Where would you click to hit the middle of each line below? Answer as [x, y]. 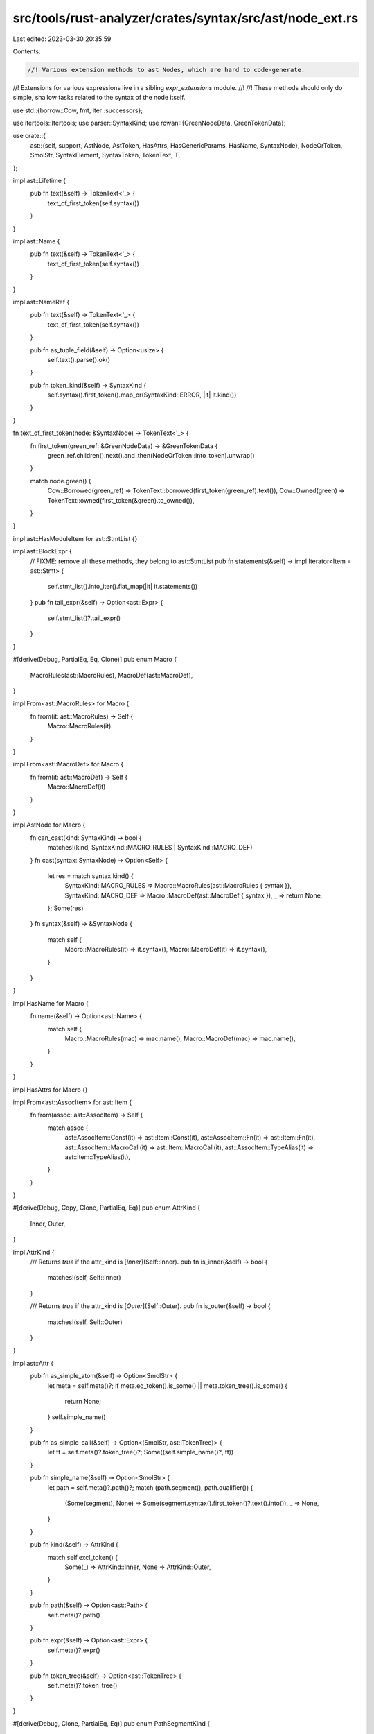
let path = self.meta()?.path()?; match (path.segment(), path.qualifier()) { [150, 1487]
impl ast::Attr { [33, 1363]
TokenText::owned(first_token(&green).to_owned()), [121, 500]
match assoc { [68, 1128]
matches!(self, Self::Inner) [84, 1278]
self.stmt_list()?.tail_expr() [84, 618]
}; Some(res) [65, 908]
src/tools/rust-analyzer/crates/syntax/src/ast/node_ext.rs [186, 18]
